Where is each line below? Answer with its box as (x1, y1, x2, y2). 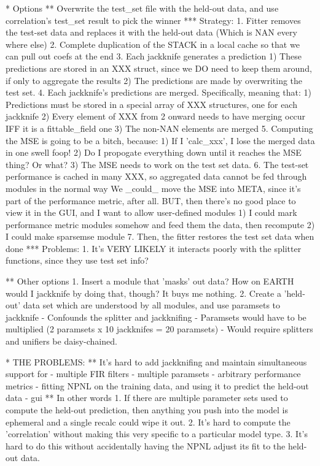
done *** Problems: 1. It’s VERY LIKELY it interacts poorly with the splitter (6, 242, 302, 254)
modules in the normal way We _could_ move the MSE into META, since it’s (6, 181, 301, 194)
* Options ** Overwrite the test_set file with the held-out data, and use (6, 2, 279, 14)
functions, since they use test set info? (6, 254, 149, 267)
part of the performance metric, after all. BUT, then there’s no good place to (6, 194, 296, 207)
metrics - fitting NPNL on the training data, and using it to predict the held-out (6, 379, 309, 392)
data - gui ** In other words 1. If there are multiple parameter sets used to (6, 391, 288, 404)
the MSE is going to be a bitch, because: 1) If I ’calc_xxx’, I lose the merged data (6, 134, 315, 147)
